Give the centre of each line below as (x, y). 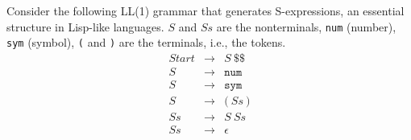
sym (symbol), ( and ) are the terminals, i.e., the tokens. (146, 42)
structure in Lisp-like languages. (85, 26)
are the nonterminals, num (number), (306, 26)
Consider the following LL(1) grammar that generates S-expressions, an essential (205, 10)
